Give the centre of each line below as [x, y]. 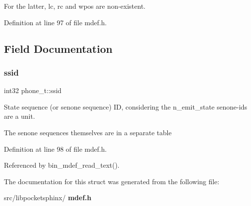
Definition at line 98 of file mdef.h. [55, 149]
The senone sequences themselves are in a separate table [88, 132]
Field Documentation [58, 48]
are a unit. [19, 116]
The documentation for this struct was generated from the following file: [112, 181]
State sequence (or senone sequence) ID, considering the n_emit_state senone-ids [126, 106]
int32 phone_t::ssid [33, 90]
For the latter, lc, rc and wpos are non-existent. [75, 6]
